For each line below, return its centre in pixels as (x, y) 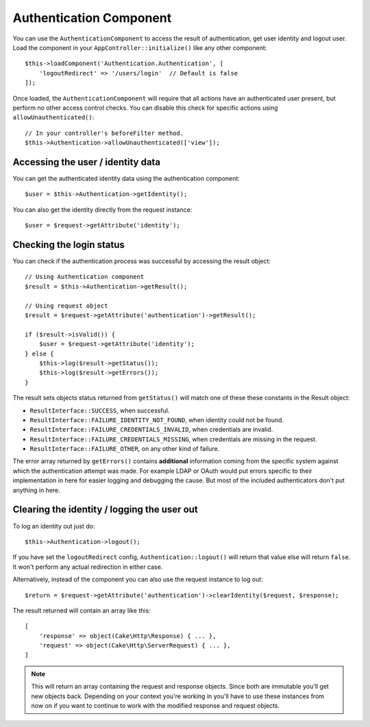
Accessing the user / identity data (87, 162)
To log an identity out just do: (54, 526)
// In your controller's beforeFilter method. (104, 133)
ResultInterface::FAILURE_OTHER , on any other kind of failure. (125, 449)
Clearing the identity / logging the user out (105, 509)
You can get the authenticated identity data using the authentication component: (126, 178)
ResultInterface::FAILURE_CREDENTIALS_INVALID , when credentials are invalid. (151, 430)
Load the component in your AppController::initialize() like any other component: (140, 47)
